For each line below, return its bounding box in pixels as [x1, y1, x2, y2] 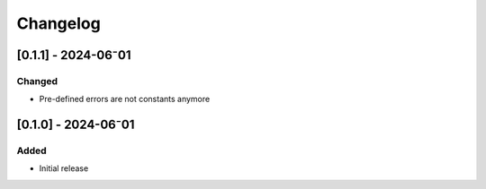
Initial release [39, 163, 89, 174]
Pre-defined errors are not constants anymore [39, 94, 211, 105]
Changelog [16, 13, 101, 33]
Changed [16, 74, 58, 87]
